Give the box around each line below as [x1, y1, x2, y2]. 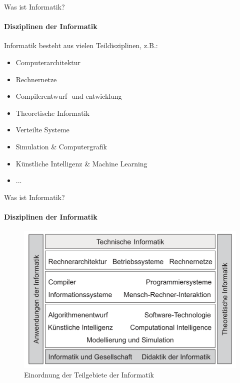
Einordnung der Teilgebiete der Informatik [24, 369, 154, 380]
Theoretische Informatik [15, 107, 89, 118]
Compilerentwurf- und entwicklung [15, 91, 122, 101]
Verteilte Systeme [15, 124, 69, 135]
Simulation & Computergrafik [15, 141, 107, 151]
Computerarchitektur [15, 57, 81, 67]
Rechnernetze [15, 74, 57, 84]
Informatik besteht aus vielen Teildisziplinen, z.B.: [4, 40, 158, 51]
